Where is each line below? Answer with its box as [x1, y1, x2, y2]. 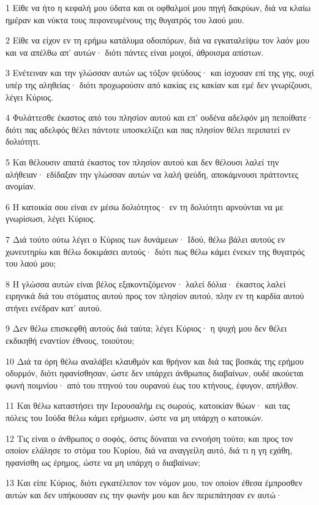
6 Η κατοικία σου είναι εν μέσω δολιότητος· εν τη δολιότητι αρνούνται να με [6, 200, 283, 213]
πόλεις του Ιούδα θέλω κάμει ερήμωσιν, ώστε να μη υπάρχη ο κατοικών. [6, 411, 263, 424]
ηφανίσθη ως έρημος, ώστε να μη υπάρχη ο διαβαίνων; [6, 455, 200, 468]
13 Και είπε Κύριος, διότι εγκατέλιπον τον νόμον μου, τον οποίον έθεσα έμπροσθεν [6, 476, 302, 489]
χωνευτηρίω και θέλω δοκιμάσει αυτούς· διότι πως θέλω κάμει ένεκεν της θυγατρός [6, 245, 305, 257]
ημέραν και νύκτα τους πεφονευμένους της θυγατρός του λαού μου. [6, 13, 244, 26]
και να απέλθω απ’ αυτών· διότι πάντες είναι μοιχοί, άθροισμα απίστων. [6, 45, 264, 58]
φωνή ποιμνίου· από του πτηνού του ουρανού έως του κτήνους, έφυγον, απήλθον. [6, 378, 299, 391]
